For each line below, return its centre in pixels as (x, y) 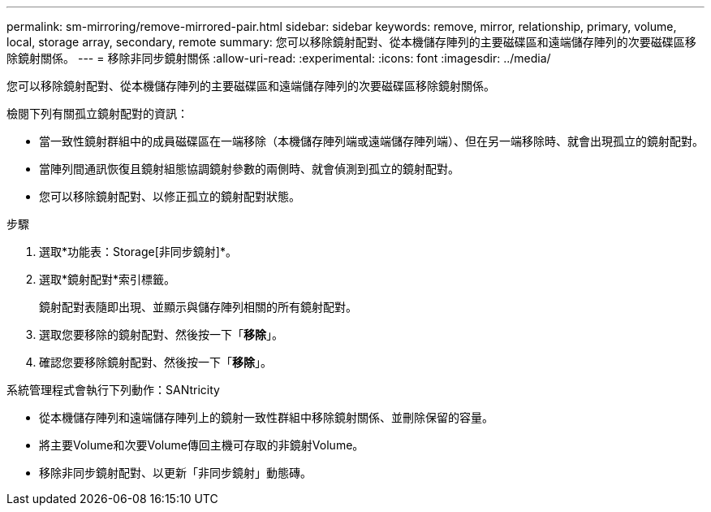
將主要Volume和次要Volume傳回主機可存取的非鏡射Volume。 (202, 445)
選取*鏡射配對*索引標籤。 (108, 279)
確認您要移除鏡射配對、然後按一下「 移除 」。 (155, 362)
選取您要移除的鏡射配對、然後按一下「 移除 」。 (161, 334)
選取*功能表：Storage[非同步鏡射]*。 (138, 252)
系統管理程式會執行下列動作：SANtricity (113, 390)
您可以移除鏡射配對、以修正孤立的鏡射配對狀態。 (170, 196)
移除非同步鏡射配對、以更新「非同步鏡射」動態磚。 (175, 473)
